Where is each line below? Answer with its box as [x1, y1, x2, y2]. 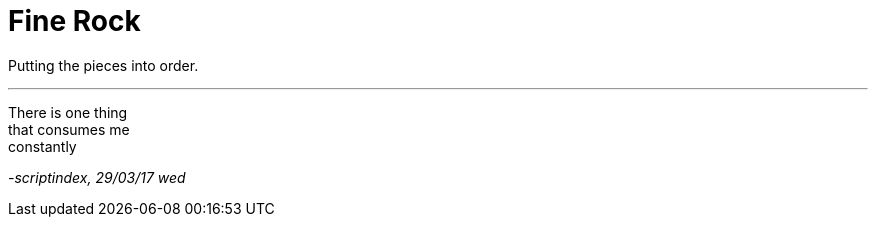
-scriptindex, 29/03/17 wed [8, 168, 186, 186]
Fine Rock [8, 4, 141, 38]
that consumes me [8, 120, 130, 138]
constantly [8, 137, 77, 155]
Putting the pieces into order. [8, 56, 199, 74]
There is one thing [8, 103, 128, 121]
